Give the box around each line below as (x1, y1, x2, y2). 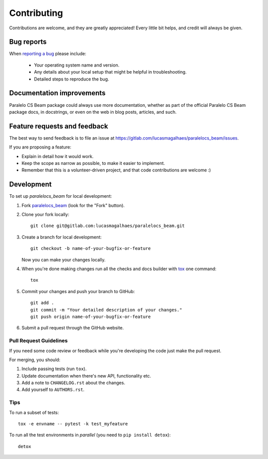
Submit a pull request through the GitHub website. (21, 325, 124, 331)
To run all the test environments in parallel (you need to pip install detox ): (9, 432, 171, 438)
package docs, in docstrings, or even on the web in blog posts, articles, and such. (9, 109, 177, 115)
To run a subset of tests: (9, 409, 59, 415)
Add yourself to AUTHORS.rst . (21, 386, 84, 392)
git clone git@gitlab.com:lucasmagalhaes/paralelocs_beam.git (30, 223, 185, 229)
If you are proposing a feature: (9, 144, 71, 150)
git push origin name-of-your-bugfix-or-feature (30, 313, 151, 319)
